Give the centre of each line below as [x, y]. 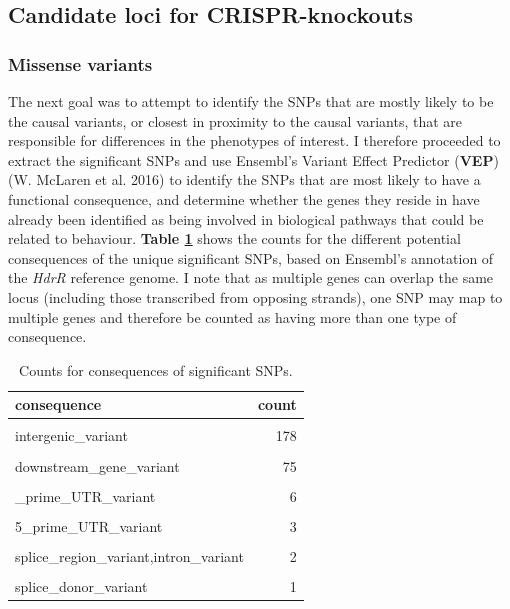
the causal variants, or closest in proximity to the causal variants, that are [235, 120]
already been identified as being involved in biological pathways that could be [246, 218]
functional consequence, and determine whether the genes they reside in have [244, 198]
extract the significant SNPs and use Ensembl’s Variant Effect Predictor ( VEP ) [253, 159]
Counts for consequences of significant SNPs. [156, 369]
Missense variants [80, 63]
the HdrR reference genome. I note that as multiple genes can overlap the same [251, 277]
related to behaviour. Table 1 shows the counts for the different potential [234, 238]
